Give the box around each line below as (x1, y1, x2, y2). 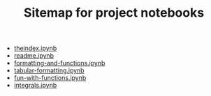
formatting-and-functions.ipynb (13, 59, 105, 67)
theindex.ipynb (13, 44, 57, 53)
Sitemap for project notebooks (23, 5, 205, 21)
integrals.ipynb (13, 81, 57, 90)
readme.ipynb (13, 51, 54, 60)
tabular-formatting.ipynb (13, 66, 85, 74)
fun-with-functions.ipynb (13, 74, 87, 82)
